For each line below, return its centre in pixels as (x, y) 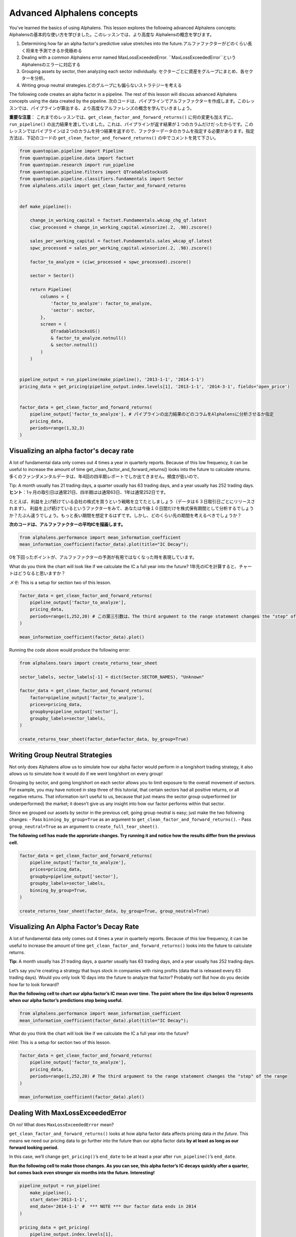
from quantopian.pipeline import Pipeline (72, 151)
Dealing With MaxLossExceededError (68, 1113)
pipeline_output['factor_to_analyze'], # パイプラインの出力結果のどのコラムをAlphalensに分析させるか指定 (152, 414)
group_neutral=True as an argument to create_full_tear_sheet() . (84, 826)
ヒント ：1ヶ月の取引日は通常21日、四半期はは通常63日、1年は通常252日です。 (89, 492)
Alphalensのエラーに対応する (51, 64)
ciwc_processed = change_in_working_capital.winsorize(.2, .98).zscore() (121, 227)
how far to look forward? (34, 984)
